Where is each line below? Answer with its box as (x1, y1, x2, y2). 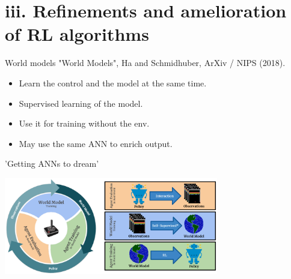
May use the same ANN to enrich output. (19, 137, 173, 149)
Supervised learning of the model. (19, 97, 143, 109)
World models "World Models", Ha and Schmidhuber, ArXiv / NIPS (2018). (5, 56, 286, 69)
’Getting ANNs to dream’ (5, 157, 99, 170)
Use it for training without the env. (19, 117, 150, 130)
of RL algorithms (5, 22, 149, 46)
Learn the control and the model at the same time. (19, 76, 207, 89)
